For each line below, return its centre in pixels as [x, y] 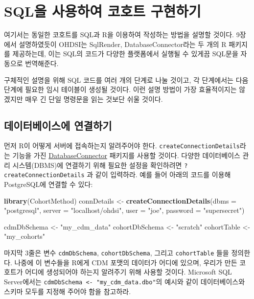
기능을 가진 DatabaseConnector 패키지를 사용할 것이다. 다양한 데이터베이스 [126, 155]
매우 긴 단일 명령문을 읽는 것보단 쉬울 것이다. [94, 99]
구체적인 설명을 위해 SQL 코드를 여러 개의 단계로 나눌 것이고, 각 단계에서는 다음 [126, 80]
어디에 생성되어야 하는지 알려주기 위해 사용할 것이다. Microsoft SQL [128, 272]
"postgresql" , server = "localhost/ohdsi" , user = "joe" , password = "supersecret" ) [124, 210]
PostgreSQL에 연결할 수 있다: [48, 184]
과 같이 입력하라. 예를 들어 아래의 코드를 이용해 [159, 174]
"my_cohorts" [25, 236]
